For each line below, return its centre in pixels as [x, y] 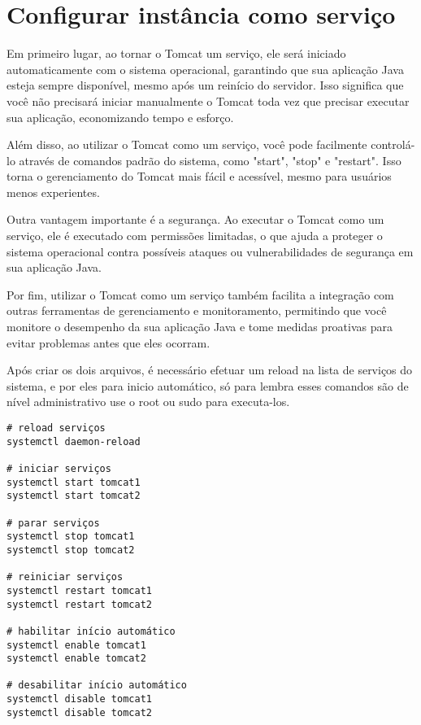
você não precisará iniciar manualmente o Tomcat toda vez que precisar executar [208, 100]
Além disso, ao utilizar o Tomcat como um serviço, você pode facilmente [187, 144]
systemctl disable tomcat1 [79, 699]
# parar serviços [53, 523]
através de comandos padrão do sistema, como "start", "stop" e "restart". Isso [210, 160]
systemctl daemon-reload [74, 441]
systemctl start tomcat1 [74, 482]
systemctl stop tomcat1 [71, 537]
